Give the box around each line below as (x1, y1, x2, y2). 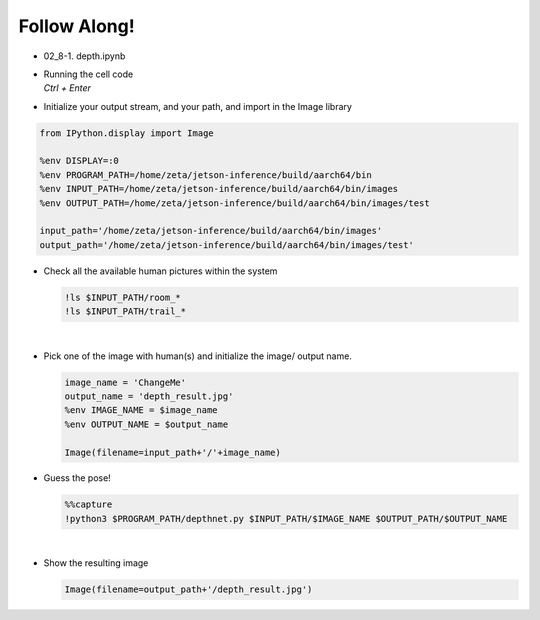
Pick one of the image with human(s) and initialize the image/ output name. (43, 350, 352, 362)
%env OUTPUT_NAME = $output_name (64, 418, 229, 430)
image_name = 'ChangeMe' (64, 376, 187, 388)
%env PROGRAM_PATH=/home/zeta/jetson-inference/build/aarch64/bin (39, 169, 372, 180)
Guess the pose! (43, 472, 112, 484)
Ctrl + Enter (43, 82, 92, 94)
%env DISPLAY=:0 (39, 155, 120, 167)
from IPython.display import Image (39, 127, 214, 139)
